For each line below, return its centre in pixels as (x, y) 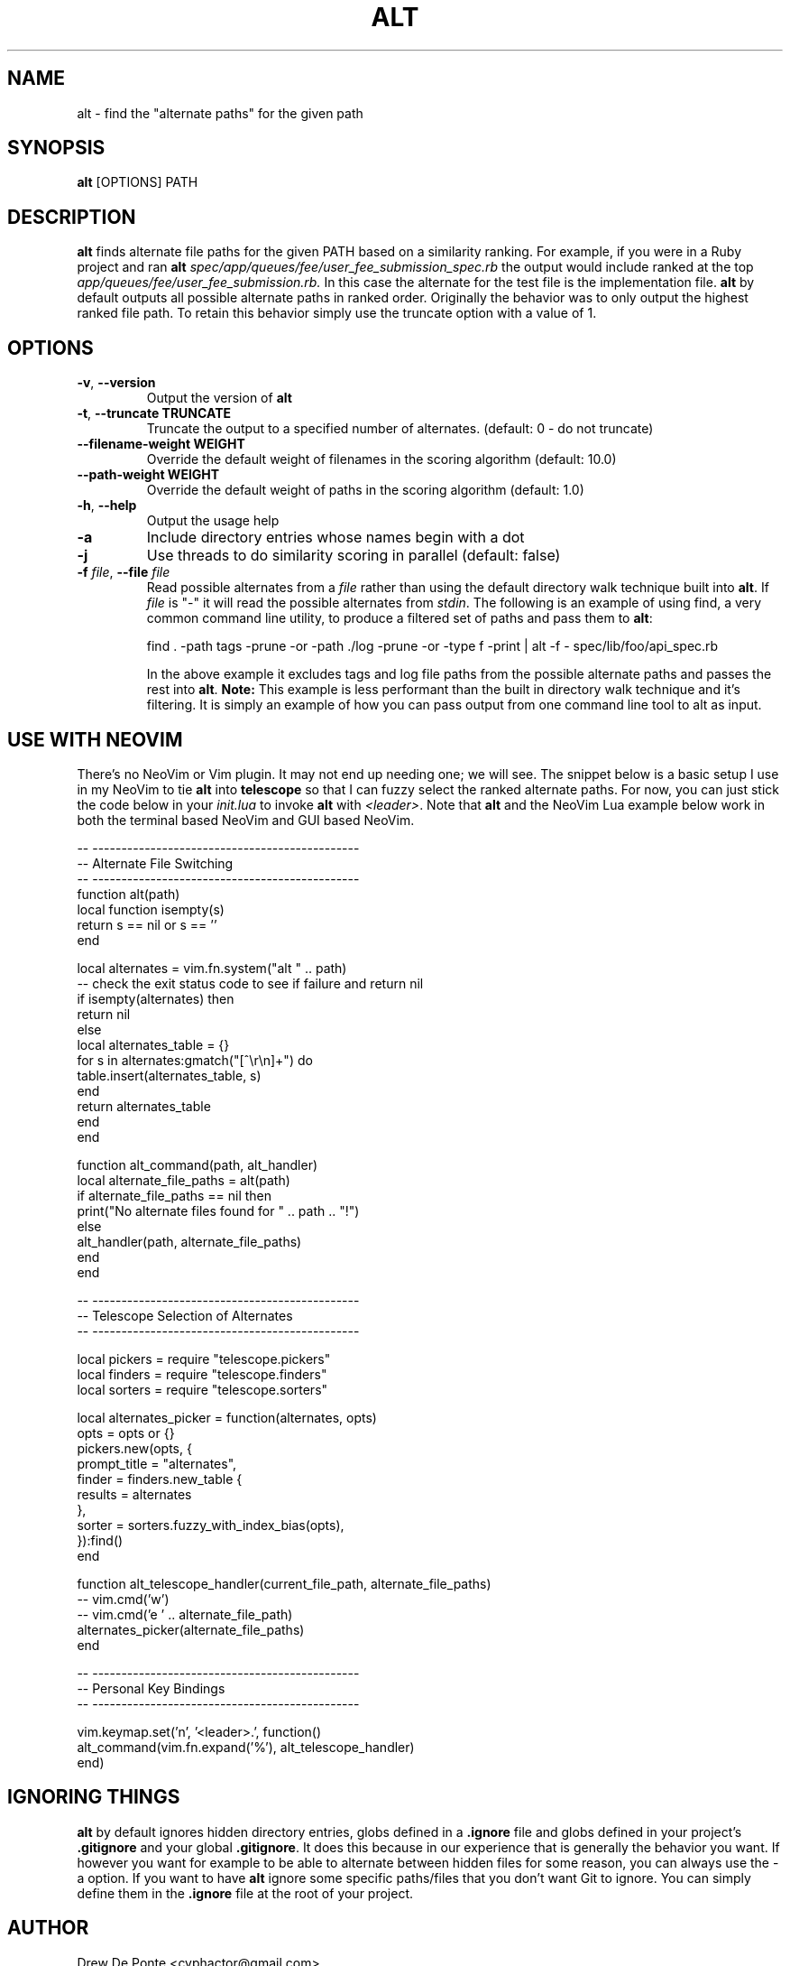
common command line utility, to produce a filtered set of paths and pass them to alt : (400, 618)
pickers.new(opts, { (134, 1448)
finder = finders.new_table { (160, 1479)
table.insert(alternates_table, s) (169, 1075)
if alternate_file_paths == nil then (175, 1195)
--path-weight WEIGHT (148, 475)
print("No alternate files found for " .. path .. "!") (218, 1210)
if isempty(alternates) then (156, 998)
